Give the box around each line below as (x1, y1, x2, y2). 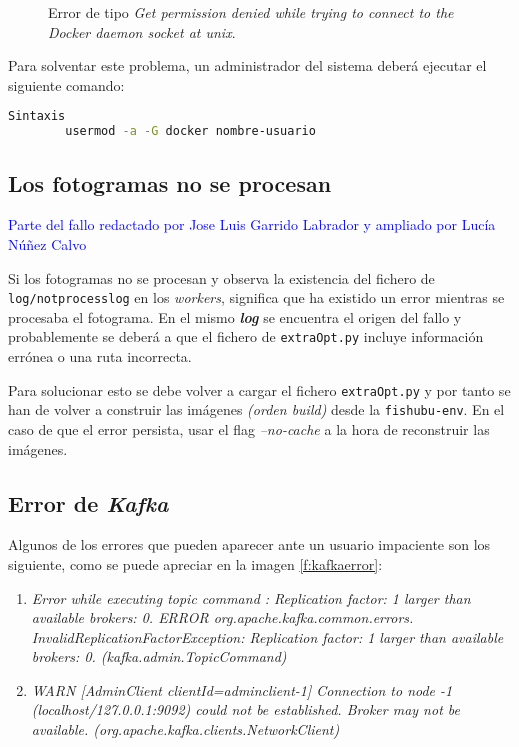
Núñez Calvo (8, 233, 87, 254)
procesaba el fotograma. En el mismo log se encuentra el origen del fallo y (8, 306, 462, 327)
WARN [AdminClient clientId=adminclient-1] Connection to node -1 (31, 679, 453, 700)
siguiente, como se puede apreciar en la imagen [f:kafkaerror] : (8, 553, 383, 574)
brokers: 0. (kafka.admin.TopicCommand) (31, 646, 287, 667)
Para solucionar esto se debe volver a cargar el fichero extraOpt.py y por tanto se (8, 379, 511, 400)
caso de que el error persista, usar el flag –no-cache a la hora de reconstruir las (8, 418, 490, 439)
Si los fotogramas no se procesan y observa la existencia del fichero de (8, 267, 435, 288)
